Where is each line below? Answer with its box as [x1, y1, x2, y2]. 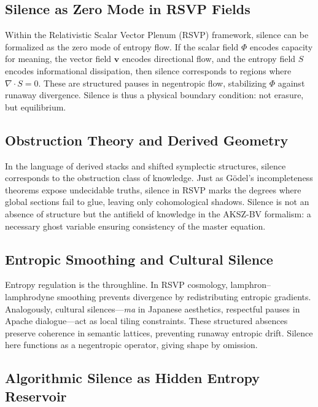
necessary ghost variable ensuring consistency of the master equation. [5, 219, 266, 232]
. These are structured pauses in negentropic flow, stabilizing [38, 76, 267, 89]
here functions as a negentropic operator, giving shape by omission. [5, 338, 258, 351]
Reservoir [5, 386, 67, 405]
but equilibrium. [5, 100, 66, 113]
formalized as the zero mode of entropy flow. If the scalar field [5, 40, 239, 53]
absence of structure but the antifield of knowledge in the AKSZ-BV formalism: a [5, 207, 311, 220]
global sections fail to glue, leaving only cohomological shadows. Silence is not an [5, 195, 309, 208]
